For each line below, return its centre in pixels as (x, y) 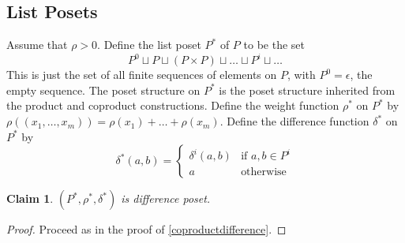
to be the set (274, 45)
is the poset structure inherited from (307, 90)
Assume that (37, 45)
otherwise (264, 172)
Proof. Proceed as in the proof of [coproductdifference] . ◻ (146, 229)
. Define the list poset (149, 45)
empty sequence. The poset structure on (103, 90)
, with (301, 75)
